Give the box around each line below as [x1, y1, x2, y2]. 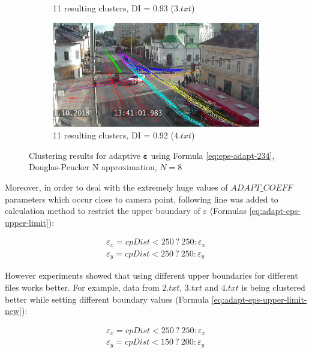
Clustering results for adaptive [29, 149, 140, 161]
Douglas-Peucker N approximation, [29, 161, 157, 173]
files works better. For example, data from [5, 280, 160, 293]
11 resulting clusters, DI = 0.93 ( [53, 2, 174, 14]
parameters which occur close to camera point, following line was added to [5, 192, 278, 205]
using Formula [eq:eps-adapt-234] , [151, 149, 275, 161]
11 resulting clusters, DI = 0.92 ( [53, 129, 174, 141]
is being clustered [241, 280, 305, 293]
